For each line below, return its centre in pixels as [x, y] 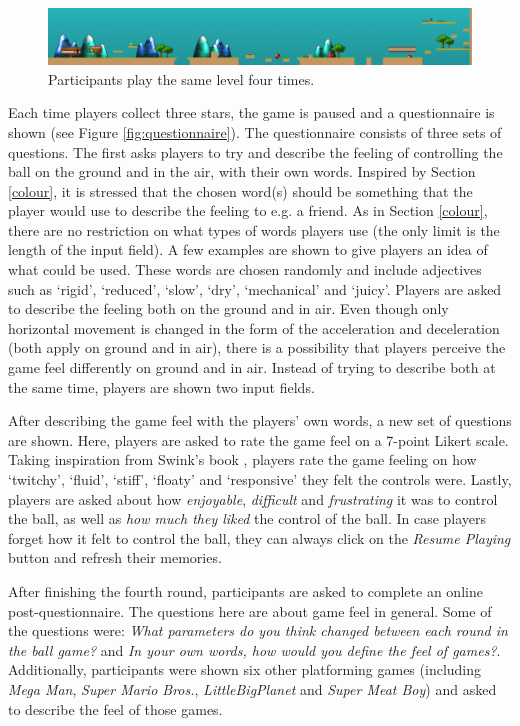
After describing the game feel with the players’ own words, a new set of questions [260, 420]
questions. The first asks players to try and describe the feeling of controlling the [255, 151]
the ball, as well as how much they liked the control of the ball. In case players [247, 518]
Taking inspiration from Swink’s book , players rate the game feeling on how [242, 459]
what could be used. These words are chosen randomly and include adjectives [245, 269]
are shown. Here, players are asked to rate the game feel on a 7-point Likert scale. [258, 439]
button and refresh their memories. [115, 557]
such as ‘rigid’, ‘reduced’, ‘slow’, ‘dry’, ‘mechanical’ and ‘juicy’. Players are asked [255, 288]
